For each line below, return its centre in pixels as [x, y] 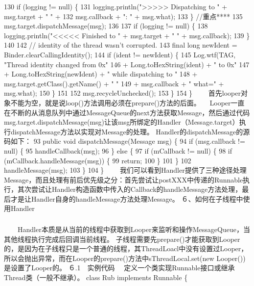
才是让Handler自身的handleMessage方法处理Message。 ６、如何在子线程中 [127, 198]
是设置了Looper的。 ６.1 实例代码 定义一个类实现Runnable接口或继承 [119, 268]
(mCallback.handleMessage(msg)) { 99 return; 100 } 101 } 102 [98, 160]
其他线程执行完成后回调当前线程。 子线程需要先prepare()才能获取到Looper [122, 239]
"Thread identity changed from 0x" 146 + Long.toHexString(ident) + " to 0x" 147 [127, 64]
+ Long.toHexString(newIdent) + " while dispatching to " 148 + [101, 74]
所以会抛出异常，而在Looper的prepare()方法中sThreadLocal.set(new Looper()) [125, 258]
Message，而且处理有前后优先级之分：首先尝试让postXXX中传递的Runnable [124, 179]
